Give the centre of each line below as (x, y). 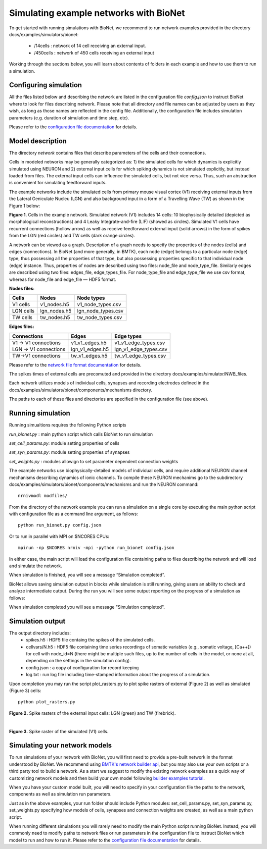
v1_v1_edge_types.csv (140, 343)
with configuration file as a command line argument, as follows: (74, 514)
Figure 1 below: (25, 206)
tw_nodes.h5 (55, 318)
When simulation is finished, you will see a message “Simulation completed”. (87, 575)
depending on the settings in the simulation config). (78, 661)
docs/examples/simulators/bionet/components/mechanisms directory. (81, 390)
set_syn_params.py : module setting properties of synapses (69, 452)
